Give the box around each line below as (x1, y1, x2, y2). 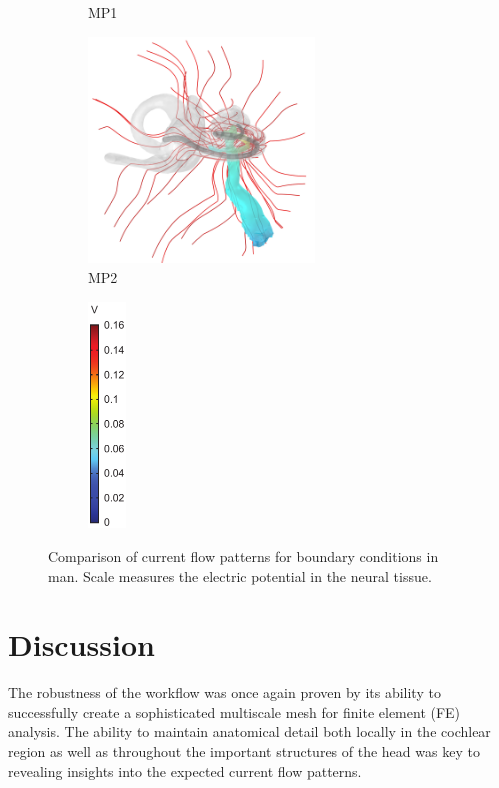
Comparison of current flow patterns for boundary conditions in (48, 545, 439, 566)
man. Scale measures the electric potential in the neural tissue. (48, 565, 432, 586)
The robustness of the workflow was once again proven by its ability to (8, 682, 441, 703)
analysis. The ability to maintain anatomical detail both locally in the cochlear (8, 721, 491, 742)
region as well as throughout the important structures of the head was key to (8, 741, 480, 761)
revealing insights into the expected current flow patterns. (8, 760, 362, 781)
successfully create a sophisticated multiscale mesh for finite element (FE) (8, 701, 461, 722)
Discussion (8, 624, 155, 665)
